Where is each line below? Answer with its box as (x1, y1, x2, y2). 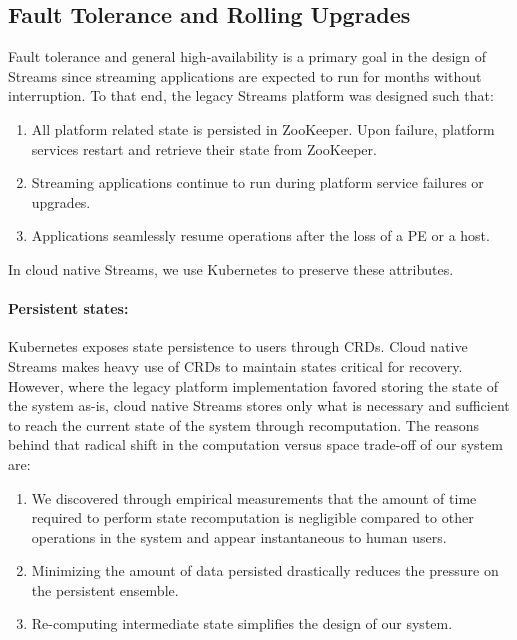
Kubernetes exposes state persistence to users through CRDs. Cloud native (8, 336, 468, 357)
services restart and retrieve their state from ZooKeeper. (31, 138, 377, 159)
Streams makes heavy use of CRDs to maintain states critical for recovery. (8, 355, 463, 376)
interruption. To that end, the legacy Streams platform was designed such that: (8, 85, 494, 106)
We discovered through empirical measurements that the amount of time (31, 487, 477, 508)
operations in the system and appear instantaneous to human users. (31, 526, 447, 547)
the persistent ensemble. (31, 579, 179, 600)
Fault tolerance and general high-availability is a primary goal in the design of (8, 46, 487, 67)
